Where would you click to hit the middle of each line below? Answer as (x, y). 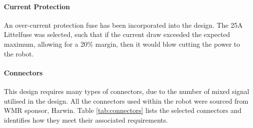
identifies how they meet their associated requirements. (86, 119)
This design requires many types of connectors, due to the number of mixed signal (127, 91)
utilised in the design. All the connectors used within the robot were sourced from (126, 101)
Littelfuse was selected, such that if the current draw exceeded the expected (117, 34)
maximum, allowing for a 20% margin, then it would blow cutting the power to (122, 44)
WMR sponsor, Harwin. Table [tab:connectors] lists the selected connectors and (123, 110)
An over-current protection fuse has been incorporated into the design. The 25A (123, 25)
